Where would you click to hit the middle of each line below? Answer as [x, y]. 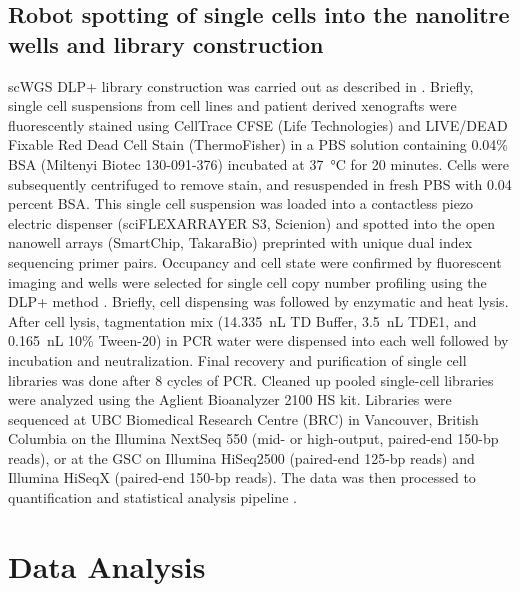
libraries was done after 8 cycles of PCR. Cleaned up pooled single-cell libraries [251, 379]
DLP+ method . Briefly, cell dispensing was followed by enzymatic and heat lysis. [258, 301]
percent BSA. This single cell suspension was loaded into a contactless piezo [241, 203]
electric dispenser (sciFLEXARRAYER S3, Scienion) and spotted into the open [252, 222]
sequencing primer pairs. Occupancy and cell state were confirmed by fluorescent [255, 261]
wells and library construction [166, 43]
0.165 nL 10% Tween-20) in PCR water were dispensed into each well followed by [258, 340]
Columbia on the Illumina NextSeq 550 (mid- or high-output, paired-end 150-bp [253, 438]
